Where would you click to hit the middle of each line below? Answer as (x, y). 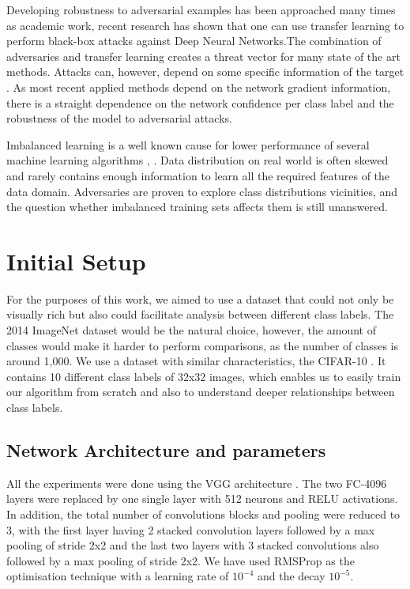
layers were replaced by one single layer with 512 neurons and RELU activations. (202, 498)
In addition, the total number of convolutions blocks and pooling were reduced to (203, 513)
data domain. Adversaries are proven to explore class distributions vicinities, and (202, 191)
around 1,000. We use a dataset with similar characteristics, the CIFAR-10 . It (196, 361)
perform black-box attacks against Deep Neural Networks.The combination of (194, 41)
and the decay (291, 576)
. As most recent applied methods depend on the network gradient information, (199, 87)
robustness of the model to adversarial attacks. (119, 118)
